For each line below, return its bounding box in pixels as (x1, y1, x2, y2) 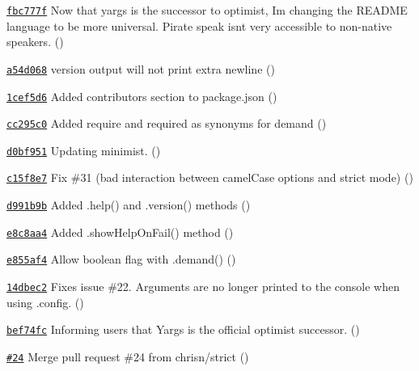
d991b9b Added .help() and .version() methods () (6, 196, 251, 213)
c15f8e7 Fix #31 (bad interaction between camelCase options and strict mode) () (6, 169, 413, 186)
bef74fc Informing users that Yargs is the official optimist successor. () (6, 321, 360, 338)
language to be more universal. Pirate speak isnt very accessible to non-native (6, 17, 392, 34)
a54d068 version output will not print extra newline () (6, 60, 275, 77)
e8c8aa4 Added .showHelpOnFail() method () (6, 223, 234, 240)
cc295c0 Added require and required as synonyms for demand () (6, 115, 327, 132)
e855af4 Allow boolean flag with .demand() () (6, 251, 236, 268)
